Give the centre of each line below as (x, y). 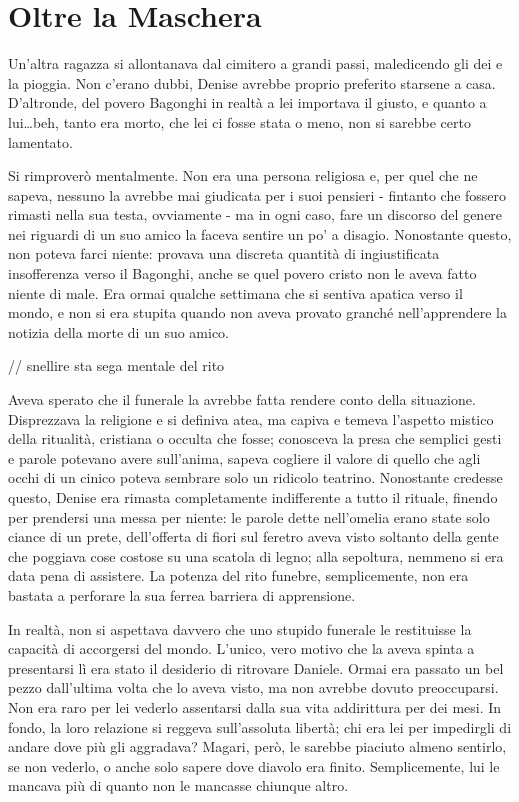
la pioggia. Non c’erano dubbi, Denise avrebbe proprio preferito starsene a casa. (252, 82)
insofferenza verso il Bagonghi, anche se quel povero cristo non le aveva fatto (242, 273)
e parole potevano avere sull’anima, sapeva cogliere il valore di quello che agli (244, 457)
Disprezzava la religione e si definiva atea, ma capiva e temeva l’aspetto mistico (251, 418)
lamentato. (40, 141)
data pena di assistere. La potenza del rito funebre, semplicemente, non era (238, 575)
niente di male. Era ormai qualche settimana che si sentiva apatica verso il (235, 292)
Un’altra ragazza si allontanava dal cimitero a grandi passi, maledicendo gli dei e (255, 63)
